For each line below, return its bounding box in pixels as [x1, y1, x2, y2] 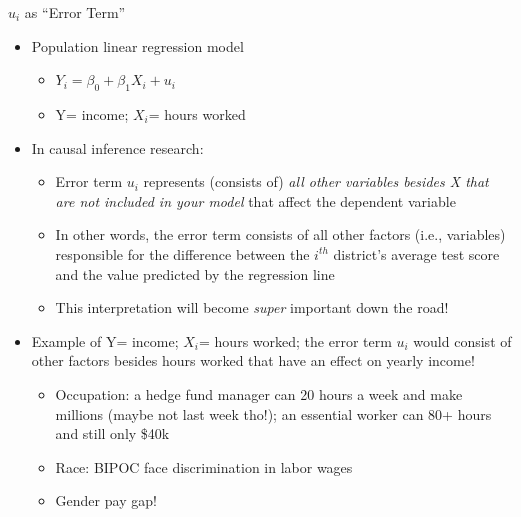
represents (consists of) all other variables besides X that [143, 171, 489, 192]
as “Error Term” [24, 2, 126, 22]
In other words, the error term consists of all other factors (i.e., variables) [55, 224, 506, 245]
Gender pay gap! [55, 490, 157, 511]
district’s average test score [333, 243, 500, 264]
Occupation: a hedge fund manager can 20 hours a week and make [55, 383, 463, 404]
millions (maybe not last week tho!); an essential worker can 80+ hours [55, 403, 492, 424]
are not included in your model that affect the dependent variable [55, 190, 456, 211]
